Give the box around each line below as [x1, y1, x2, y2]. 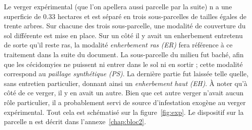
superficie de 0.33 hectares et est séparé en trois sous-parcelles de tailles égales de [4, 11, 247, 21]
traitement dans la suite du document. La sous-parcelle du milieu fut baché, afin [4, 49, 244, 59]
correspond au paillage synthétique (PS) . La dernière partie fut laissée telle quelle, [4, 68, 249, 79]
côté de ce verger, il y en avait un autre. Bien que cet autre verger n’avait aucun [4, 87, 244, 98]
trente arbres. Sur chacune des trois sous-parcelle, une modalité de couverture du [4, 21, 246, 31]
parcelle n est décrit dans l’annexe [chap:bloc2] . [4, 116, 146, 127]
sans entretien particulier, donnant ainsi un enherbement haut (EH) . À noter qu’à [4, 78, 248, 88]
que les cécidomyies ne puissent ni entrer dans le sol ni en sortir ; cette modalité [4, 59, 243, 69]
